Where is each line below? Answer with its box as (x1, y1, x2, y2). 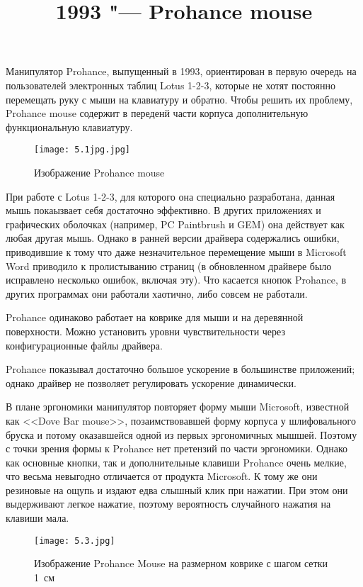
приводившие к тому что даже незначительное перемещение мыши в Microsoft (6, 244, 347, 259)
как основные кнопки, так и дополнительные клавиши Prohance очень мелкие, (6, 454, 347, 469)
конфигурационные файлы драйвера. (6, 337, 163, 352)
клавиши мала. (6, 510, 69, 525)
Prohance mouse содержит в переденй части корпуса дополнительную (6, 106, 309, 121)
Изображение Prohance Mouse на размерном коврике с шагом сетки (34, 556, 328, 571)
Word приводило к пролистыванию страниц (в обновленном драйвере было (6, 258, 332, 273)
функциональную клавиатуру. (6, 119, 133, 134)
